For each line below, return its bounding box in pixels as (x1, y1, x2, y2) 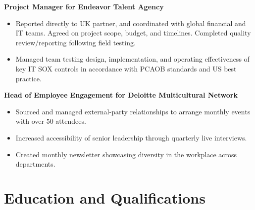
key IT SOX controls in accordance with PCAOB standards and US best (15, 63, 237, 73)
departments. (15, 159, 55, 169)
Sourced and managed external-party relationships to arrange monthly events (15, 106, 251, 116)
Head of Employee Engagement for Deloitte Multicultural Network (4, 90, 238, 100)
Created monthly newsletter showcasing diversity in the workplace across (15, 149, 237, 159)
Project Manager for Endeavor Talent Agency (4, 1, 164, 11)
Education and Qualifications (4, 187, 205, 208)
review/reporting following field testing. (15, 37, 136, 47)
